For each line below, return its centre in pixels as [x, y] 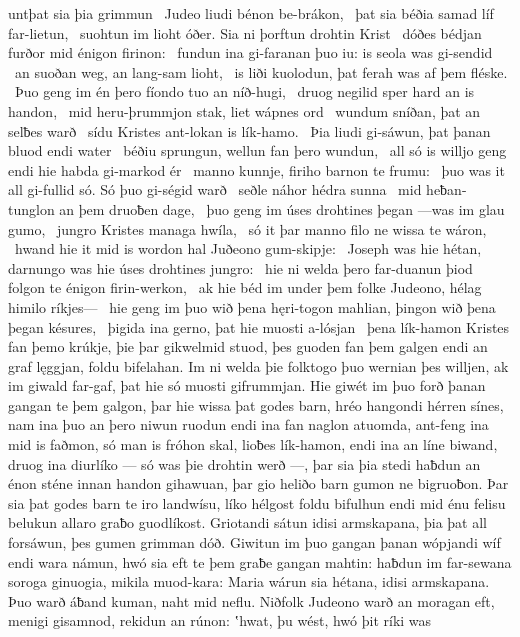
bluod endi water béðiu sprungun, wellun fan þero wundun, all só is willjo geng [257, 150]
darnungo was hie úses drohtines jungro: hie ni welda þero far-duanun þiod [240, 267]
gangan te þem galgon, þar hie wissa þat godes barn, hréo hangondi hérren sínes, [256, 404]
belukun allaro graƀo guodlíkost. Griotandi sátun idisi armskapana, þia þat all [247, 522]
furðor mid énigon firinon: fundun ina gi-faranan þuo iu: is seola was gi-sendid [250, 52]
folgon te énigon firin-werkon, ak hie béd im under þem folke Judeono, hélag [245, 287]
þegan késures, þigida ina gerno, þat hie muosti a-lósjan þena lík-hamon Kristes [259, 326]
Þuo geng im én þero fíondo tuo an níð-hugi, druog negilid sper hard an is [244, 91]
